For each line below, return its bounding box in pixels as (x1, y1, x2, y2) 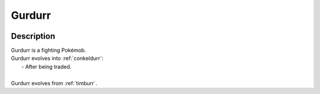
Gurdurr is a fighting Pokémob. (11, 47, 87, 54)
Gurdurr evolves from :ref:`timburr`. (11, 79, 97, 86)
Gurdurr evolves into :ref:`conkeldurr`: (11, 55, 104, 62)
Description (11, 31, 56, 41)
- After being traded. (21, 63, 72, 70)
